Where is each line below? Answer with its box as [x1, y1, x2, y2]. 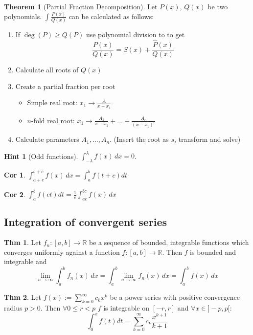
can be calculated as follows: [69, 11, 154, 21]
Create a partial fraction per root [15, 81, 115, 91]
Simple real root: [27, 97, 77, 108]
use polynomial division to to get [86, 29, 185, 40]
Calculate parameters [15, 134, 79, 144]
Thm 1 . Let [4, 237, 41, 247]
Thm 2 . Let [4, 292, 41, 302]
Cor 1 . [4, 169, 25, 179]
